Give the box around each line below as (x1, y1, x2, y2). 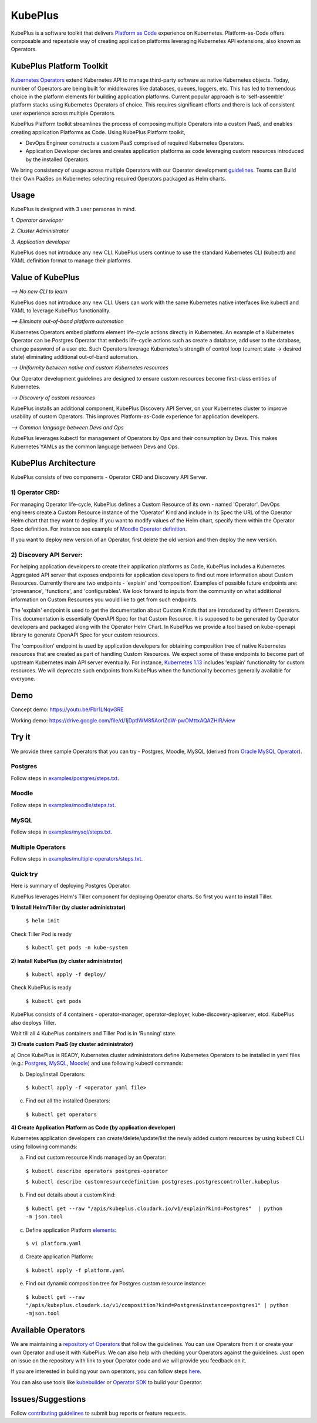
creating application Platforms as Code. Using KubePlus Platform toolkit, (11, 128, 186, 135)
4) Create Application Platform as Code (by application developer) (11, 1124, 176, 1131)
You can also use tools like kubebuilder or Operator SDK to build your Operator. (11, 1378, 203, 1385)
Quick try (11, 869, 38, 878)
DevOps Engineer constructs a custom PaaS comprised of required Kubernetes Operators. (25, 139, 245, 146)
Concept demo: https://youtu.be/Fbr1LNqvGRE (11, 706, 124, 713)
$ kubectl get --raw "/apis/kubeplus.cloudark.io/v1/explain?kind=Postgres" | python (25, 1205, 283, 1212)
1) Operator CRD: (11, 488, 60, 496)
